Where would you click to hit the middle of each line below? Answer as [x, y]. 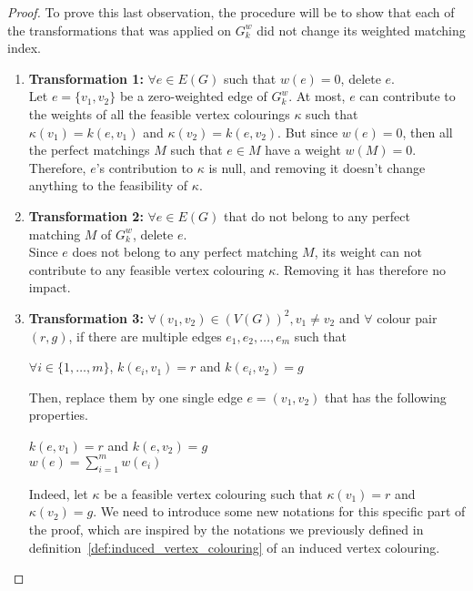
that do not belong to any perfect [317, 215]
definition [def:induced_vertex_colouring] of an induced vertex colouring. [234, 547]
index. [24, 48]
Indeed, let [58, 493]
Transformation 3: [86, 317]
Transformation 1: [86, 78]
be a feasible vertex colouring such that [213, 493]
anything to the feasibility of [108, 185]
